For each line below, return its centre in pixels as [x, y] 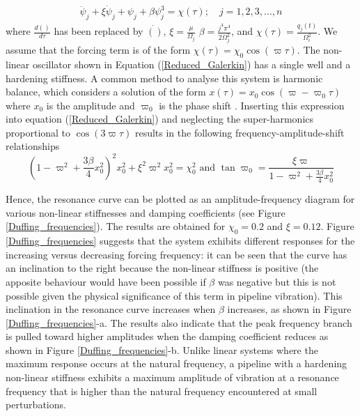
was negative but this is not [277, 281]
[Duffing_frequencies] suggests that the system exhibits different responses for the [180, 241]
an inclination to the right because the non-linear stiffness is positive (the [162, 268]
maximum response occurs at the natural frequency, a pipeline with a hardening [177, 363]
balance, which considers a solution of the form [106, 92]
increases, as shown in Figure [289, 309]
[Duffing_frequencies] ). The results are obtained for [116, 226]
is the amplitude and [91, 105]
